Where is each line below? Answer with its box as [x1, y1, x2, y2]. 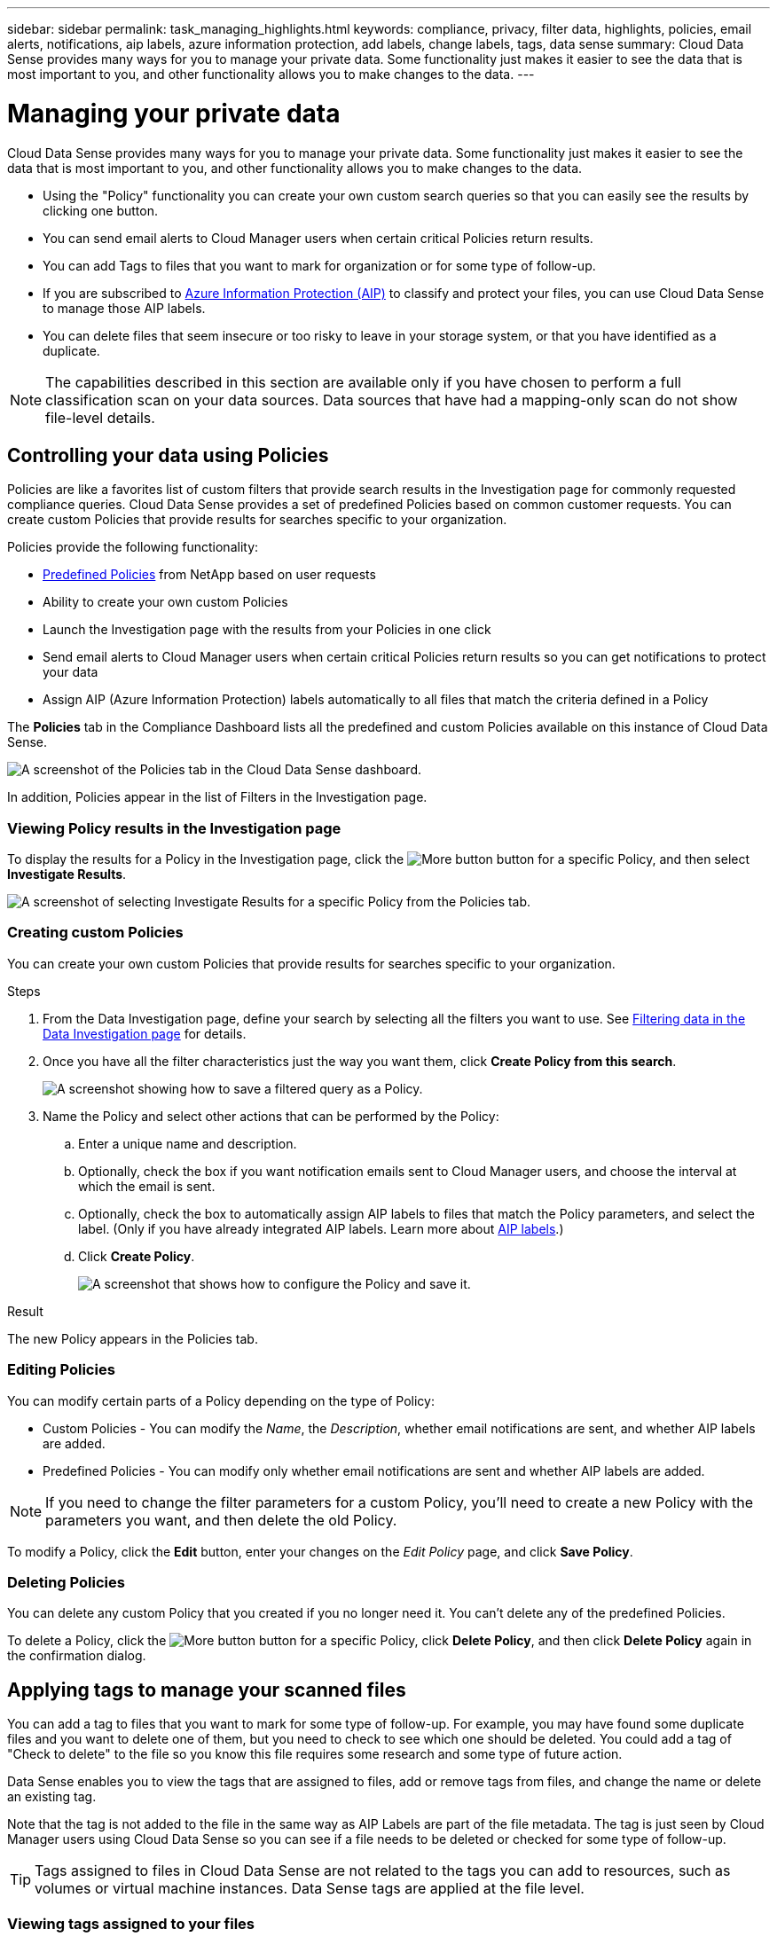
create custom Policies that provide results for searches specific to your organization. [7, 512, 507, 528]
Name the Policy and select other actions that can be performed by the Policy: [43, 1108, 499, 1124]
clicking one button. [43, 202, 158, 218]
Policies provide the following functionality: [7, 539, 259, 555]
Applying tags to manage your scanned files [7, 1678, 406, 1701]
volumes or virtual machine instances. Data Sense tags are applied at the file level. [35, 1879, 585, 1898]
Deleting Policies [7, 1572, 125, 1591]
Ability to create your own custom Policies [43, 594, 288, 610]
